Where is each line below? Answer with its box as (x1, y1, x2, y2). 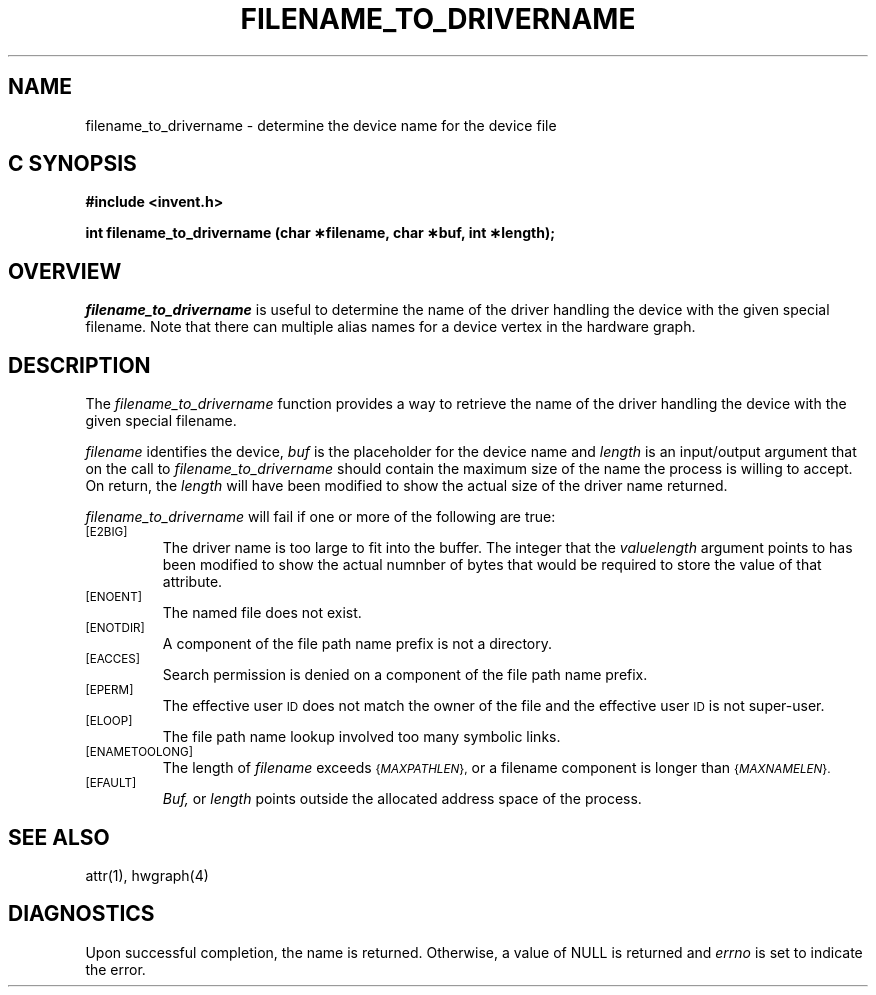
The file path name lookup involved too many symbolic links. (162, 728, 561, 746)
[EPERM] (85, 683, 134, 698)
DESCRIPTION (8, 352, 151, 378)
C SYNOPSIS (8, 151, 137, 177)
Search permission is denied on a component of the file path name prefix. (162, 666, 648, 684)
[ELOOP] (85, 714, 133, 729)
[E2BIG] (85, 525, 128, 540)
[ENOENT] (85, 590, 142, 605)
